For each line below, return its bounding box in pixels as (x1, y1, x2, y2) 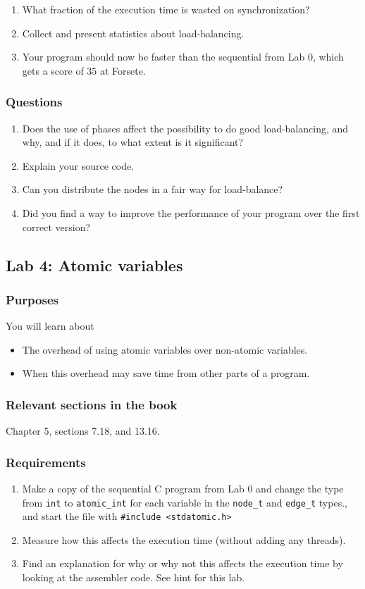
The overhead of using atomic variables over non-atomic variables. (22, 342, 308, 356)
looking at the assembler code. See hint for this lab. (22, 570, 245, 585)
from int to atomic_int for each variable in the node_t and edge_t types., (22, 495, 347, 509)
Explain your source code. (22, 158, 135, 173)
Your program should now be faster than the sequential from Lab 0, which (22, 49, 344, 64)
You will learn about (6, 318, 94, 333)
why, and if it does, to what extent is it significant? (22, 135, 244, 149)
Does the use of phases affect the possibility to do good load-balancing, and (22, 120, 349, 135)
